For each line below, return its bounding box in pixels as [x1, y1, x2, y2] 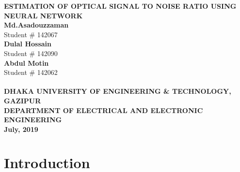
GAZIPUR [4, 95, 41, 105]
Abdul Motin [4, 57, 49, 68]
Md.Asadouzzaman [4, 20, 69, 30]
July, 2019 [4, 124, 38, 134]
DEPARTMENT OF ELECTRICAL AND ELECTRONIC [4, 105, 203, 115]
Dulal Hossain [4, 39, 52, 49]
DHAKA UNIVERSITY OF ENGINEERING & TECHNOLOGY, [4, 86, 231, 96]
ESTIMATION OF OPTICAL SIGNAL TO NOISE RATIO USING [4, 1, 237, 11]
